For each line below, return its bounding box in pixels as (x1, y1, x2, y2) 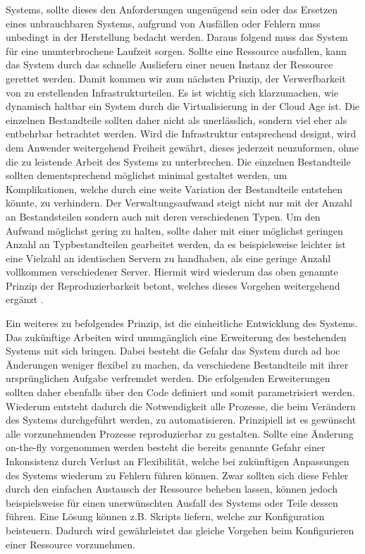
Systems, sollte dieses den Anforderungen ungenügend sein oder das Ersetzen (6, 2, 338, 16)
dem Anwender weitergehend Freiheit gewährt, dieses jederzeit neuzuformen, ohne (6, 140, 359, 154)
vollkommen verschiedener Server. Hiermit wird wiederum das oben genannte (6, 264, 338, 279)
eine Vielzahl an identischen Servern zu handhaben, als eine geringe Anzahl (6, 250, 331, 265)
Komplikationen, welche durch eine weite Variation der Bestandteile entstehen (6, 181, 343, 196)
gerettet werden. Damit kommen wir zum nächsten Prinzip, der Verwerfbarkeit (6, 70, 346, 85)
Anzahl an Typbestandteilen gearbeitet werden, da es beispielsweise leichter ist (6, 237, 346, 252)
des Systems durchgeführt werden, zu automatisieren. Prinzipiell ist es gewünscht (6, 412, 357, 427)
